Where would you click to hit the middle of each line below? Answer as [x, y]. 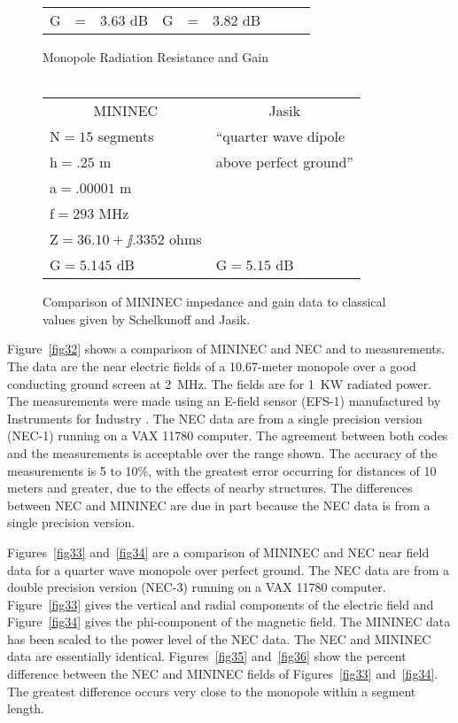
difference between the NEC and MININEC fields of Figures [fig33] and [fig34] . [223, 674]
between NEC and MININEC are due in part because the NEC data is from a [219, 505]
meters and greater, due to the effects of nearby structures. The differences [210, 488]
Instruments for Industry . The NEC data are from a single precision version [215, 418]
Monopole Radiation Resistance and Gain [155, 57]
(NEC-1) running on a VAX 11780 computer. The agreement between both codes [228, 435]
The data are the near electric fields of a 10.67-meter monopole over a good [212, 365]
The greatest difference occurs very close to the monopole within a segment [212, 691]
